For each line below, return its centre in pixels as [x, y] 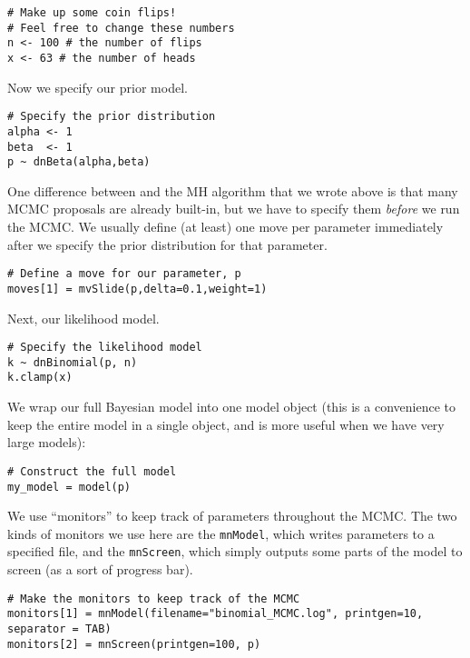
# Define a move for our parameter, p [124, 274]
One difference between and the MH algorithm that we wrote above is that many [233, 190]
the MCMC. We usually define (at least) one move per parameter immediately [225, 227]
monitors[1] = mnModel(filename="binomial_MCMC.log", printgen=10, [215, 614]
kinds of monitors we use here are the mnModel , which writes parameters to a [221, 533]
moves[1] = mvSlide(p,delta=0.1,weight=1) [137, 289]
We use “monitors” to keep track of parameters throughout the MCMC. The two [232, 516]
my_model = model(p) [69, 487]
